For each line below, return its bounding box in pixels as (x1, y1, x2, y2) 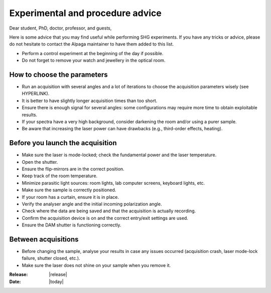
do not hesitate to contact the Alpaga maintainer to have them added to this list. (9, 41, 174, 47)
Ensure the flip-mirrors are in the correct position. (22, 166, 125, 172)
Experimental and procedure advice (9, 8, 162, 19)
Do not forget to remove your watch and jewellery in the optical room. (22, 58, 166, 64)
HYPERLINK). (22, 91, 50, 97)
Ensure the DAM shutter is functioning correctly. (22, 222, 121, 228)
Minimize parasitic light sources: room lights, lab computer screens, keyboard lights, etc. (22, 180, 205, 186)
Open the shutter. (22, 159, 58, 165)
